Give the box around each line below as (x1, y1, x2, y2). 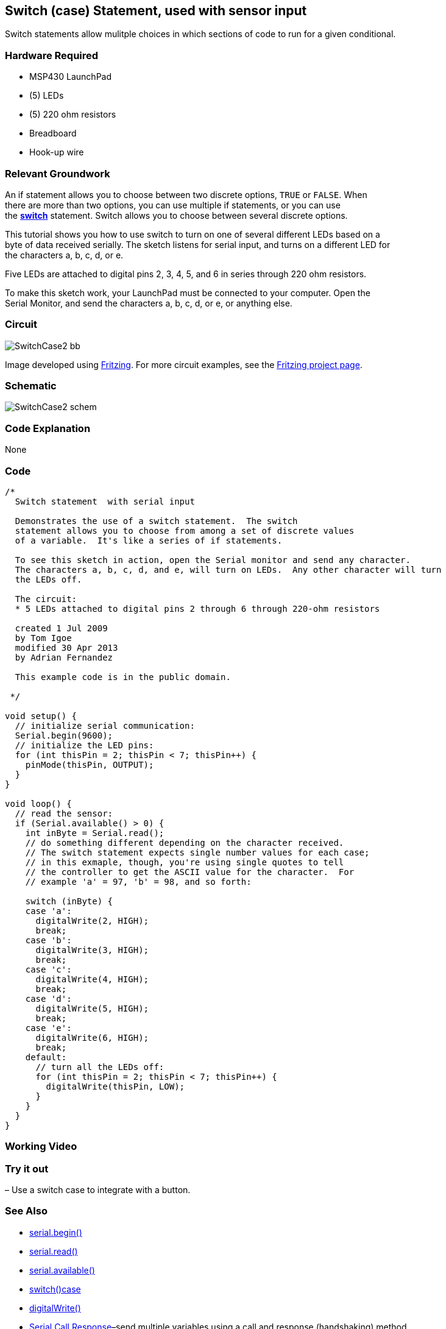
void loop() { (5, 798, 72, 809)
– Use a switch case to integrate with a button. (5, 1185, 191, 1196)
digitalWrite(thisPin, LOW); (46, 1081, 185, 1091)
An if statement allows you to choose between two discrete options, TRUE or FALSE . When (5, 189, 367, 200)
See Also (5, 1205, 48, 1217)
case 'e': (25, 1022, 72, 1033)
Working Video (5, 1140, 77, 1153)
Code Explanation (5, 422, 91, 434)
